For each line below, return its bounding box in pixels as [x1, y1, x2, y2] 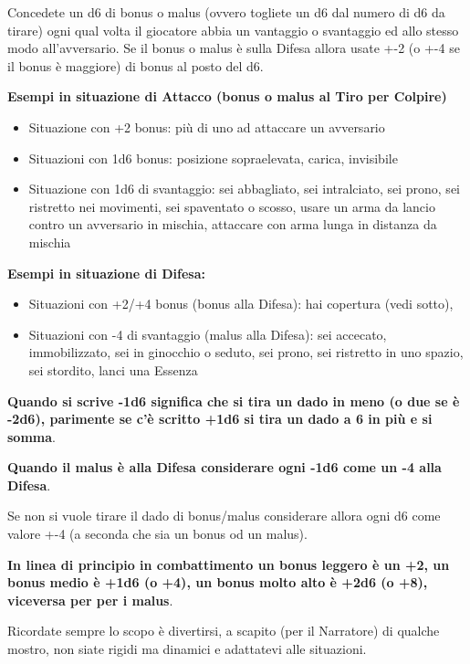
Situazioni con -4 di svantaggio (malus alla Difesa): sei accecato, [28, 324, 387, 343]
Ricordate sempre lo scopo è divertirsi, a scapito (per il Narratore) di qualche [7, 621, 440, 640]
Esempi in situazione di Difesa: [7, 263, 206, 282]
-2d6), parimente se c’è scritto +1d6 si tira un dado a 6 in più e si [7, 409, 433, 428]
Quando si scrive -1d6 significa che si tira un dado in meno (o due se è [7, 391, 460, 410]
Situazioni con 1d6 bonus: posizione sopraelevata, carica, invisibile [28, 148, 398, 167]
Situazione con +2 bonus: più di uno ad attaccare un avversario [28, 117, 385, 136]
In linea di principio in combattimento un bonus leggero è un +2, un [7, 554, 450, 574]
